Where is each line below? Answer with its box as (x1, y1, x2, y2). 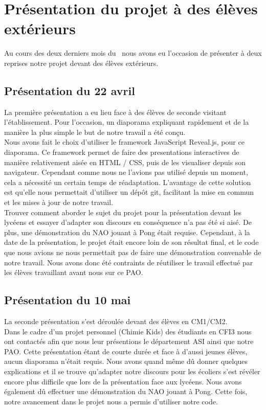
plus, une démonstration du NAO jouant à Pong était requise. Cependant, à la (4, 226, 250, 237)
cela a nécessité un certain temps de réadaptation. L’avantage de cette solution (4, 176, 251, 187)
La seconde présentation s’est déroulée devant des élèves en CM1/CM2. (4, 316, 228, 326)
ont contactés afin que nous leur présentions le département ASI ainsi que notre (4, 336, 254, 347)
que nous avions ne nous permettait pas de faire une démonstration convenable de (4, 247, 261, 258)
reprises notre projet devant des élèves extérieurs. (4, 57, 159, 68)
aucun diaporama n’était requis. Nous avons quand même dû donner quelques (4, 356, 248, 367)
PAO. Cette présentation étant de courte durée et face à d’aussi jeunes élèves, (4, 346, 248, 356)
